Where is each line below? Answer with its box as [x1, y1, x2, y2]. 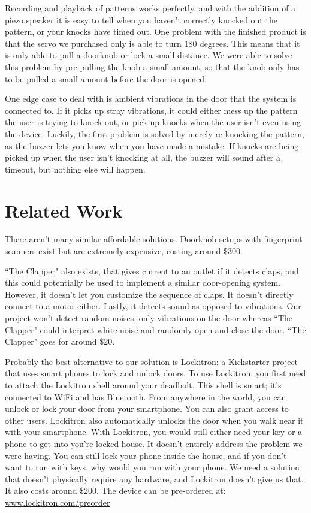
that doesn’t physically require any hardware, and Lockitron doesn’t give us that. [5, 472, 304, 485]
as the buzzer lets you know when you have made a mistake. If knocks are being [5, 139, 299, 152]
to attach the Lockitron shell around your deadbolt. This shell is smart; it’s [5, 378, 282, 391]
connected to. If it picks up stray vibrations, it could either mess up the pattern [5, 104, 298, 116]
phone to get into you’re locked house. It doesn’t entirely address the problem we [5, 437, 303, 449]
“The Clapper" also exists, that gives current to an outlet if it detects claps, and [5, 264, 299, 277]
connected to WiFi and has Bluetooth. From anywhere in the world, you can [5, 390, 286, 403]
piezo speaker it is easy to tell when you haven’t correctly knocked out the [5, 13, 277, 26]
